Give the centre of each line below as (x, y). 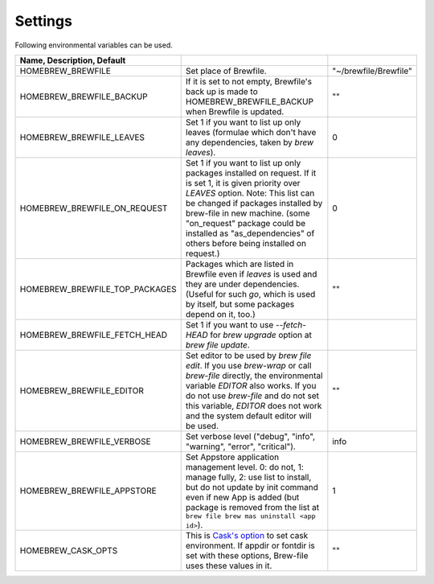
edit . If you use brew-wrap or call (248, 365)
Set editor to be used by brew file (248, 356)
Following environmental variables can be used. (94, 45)
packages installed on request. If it (251, 173)
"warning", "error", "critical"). (241, 446)
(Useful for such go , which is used (250, 294)
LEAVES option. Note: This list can (250, 193)
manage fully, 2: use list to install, (248, 477)
